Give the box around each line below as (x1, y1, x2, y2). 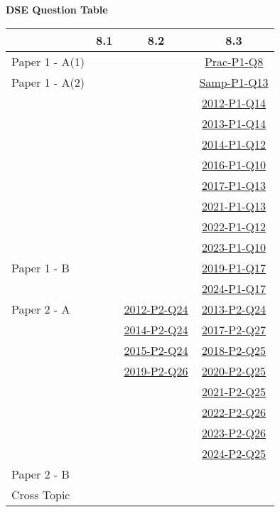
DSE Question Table (6, 2, 108, 16)
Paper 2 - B (11, 465, 70, 482)
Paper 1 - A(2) (11, 73, 85, 90)
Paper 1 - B (11, 259, 70, 276)
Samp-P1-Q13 (199, 73, 269, 90)
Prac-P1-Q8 (204, 53, 264, 70)
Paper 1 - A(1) (11, 53, 85, 70)
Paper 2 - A (11, 300, 70, 317)
